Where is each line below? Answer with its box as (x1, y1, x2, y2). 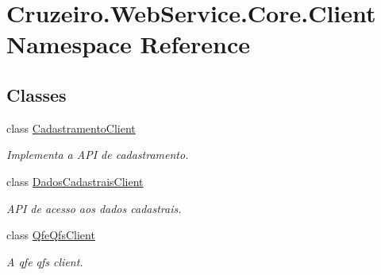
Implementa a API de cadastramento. (6, 146, 189, 163)
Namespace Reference (6, 28, 250, 60)
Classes (6, 82, 67, 107)
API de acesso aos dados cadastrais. (6, 199, 182, 216)
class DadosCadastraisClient (6, 172, 144, 189)
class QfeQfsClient (6, 227, 95, 243)
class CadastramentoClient (6, 119, 136, 136)
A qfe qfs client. (6, 253, 83, 269)
